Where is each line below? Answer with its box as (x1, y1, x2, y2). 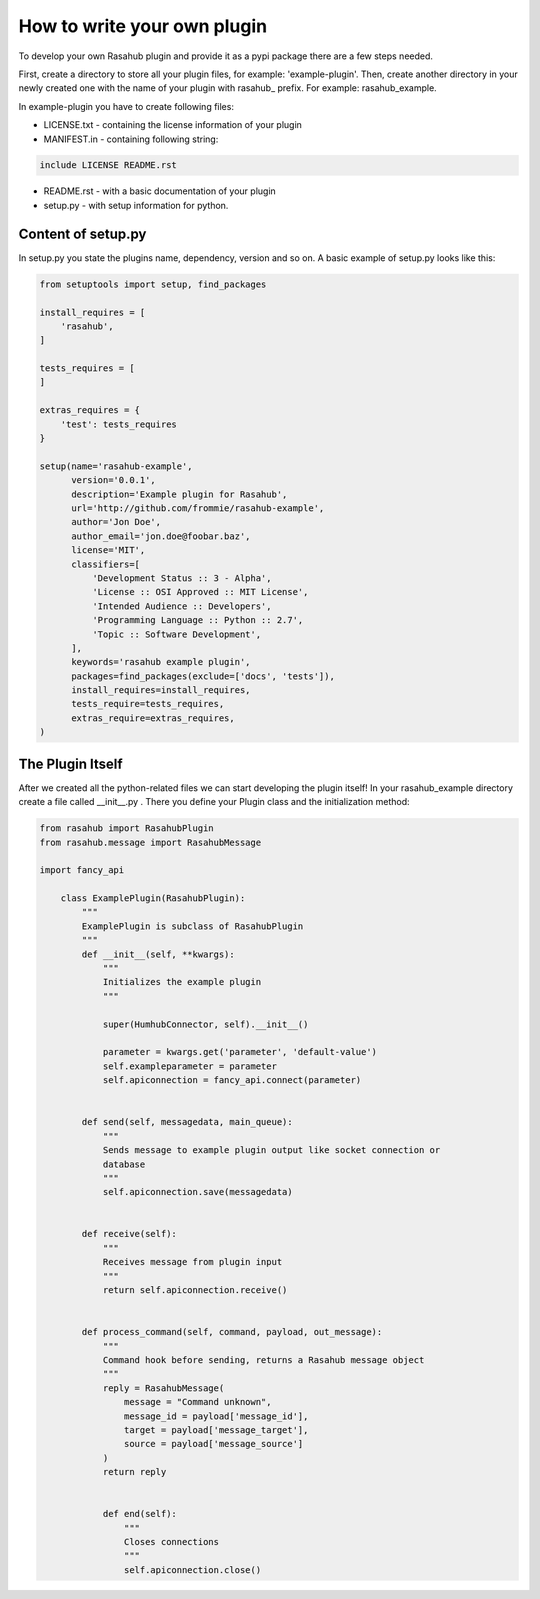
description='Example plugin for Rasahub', (71, 488, 288, 500)
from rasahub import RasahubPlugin (39, 823, 214, 834)
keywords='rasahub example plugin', (71, 656, 251, 668)
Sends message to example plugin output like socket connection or (102, 1145, 441, 1156)
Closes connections (123, 1536, 220, 1548)
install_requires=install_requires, (71, 685, 251, 696)
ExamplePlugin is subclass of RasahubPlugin (81, 920, 304, 932)
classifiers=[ (71, 558, 140, 570)
